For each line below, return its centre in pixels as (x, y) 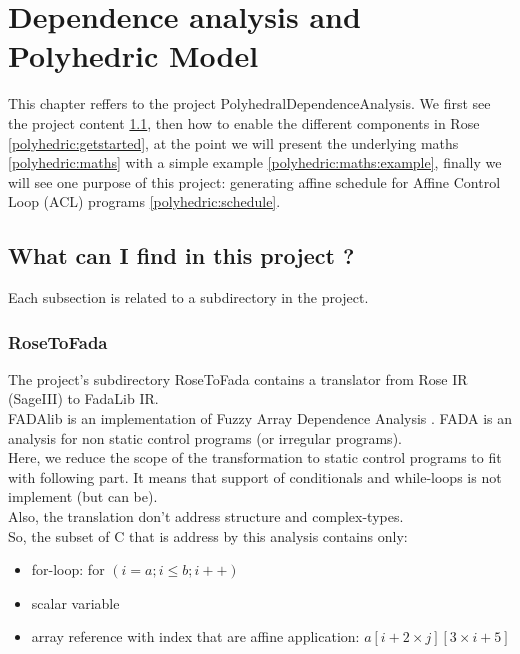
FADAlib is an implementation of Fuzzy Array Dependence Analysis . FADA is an (260, 418)
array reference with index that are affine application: (195, 636)
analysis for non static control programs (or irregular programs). (205, 437)
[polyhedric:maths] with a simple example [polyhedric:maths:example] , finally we (255, 162)
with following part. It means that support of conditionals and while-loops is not (255, 476)
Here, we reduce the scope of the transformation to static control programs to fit (255, 457)
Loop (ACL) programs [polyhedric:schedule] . (144, 201)
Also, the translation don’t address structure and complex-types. (206, 516)
